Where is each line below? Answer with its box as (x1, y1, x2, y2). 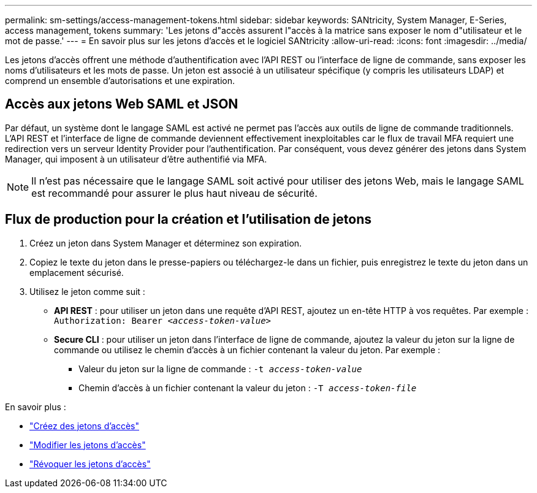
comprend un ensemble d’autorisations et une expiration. (5, 75, 235, 86)
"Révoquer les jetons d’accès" (29, 458, 151, 469)
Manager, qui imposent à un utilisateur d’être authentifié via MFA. (5, 153, 267, 164)
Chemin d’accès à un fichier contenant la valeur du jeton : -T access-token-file (78, 382, 417, 393)
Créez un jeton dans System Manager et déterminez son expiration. (29, 237, 302, 248)
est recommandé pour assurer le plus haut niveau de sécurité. (31, 186, 318, 199)
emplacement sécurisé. (29, 267, 124, 278)
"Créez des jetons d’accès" (29, 420, 139, 431)
